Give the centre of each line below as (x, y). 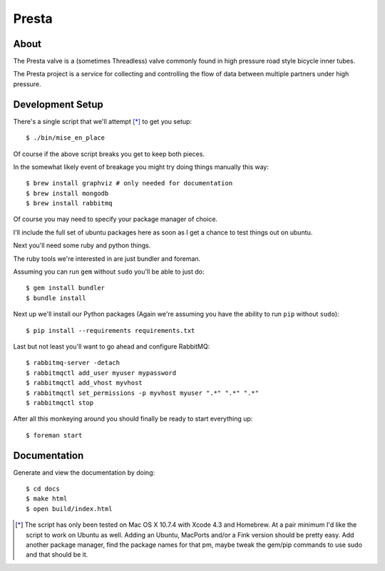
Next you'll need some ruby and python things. (82, 245)
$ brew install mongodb (67, 193)
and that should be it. (57, 555)
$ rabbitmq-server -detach (73, 363)
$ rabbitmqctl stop (60, 402)
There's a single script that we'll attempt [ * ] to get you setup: (103, 121)
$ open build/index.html (69, 509)
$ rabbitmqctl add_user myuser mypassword (101, 373)
